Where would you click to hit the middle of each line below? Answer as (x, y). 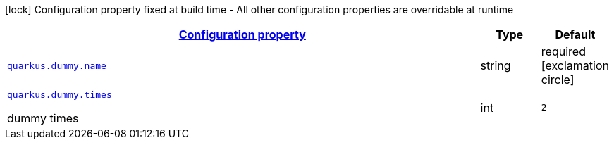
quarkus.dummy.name (57, 65)
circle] (558, 80)
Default (575, 34)
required (563, 51)
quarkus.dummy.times (60, 95)
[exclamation (575, 65)
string (496, 65)
